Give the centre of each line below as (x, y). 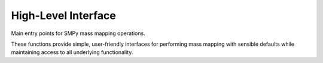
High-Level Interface (63, 15)
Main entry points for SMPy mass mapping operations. (78, 33)
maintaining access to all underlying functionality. (72, 52)
